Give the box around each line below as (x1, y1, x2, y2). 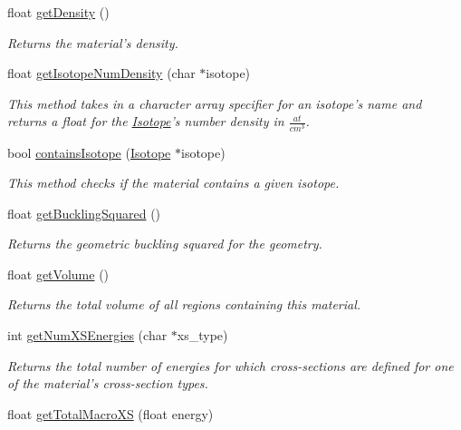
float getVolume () (7, 264, 110, 283)
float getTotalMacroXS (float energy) (7, 404, 214, 423)
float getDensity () (7, 3, 110, 21)
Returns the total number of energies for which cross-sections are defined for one (7, 356, 454, 375)
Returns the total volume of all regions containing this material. (7, 295, 361, 314)
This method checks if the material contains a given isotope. (7, 173, 340, 192)
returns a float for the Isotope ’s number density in (7, 112, 284, 131)
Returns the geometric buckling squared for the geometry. (7, 234, 322, 253)
